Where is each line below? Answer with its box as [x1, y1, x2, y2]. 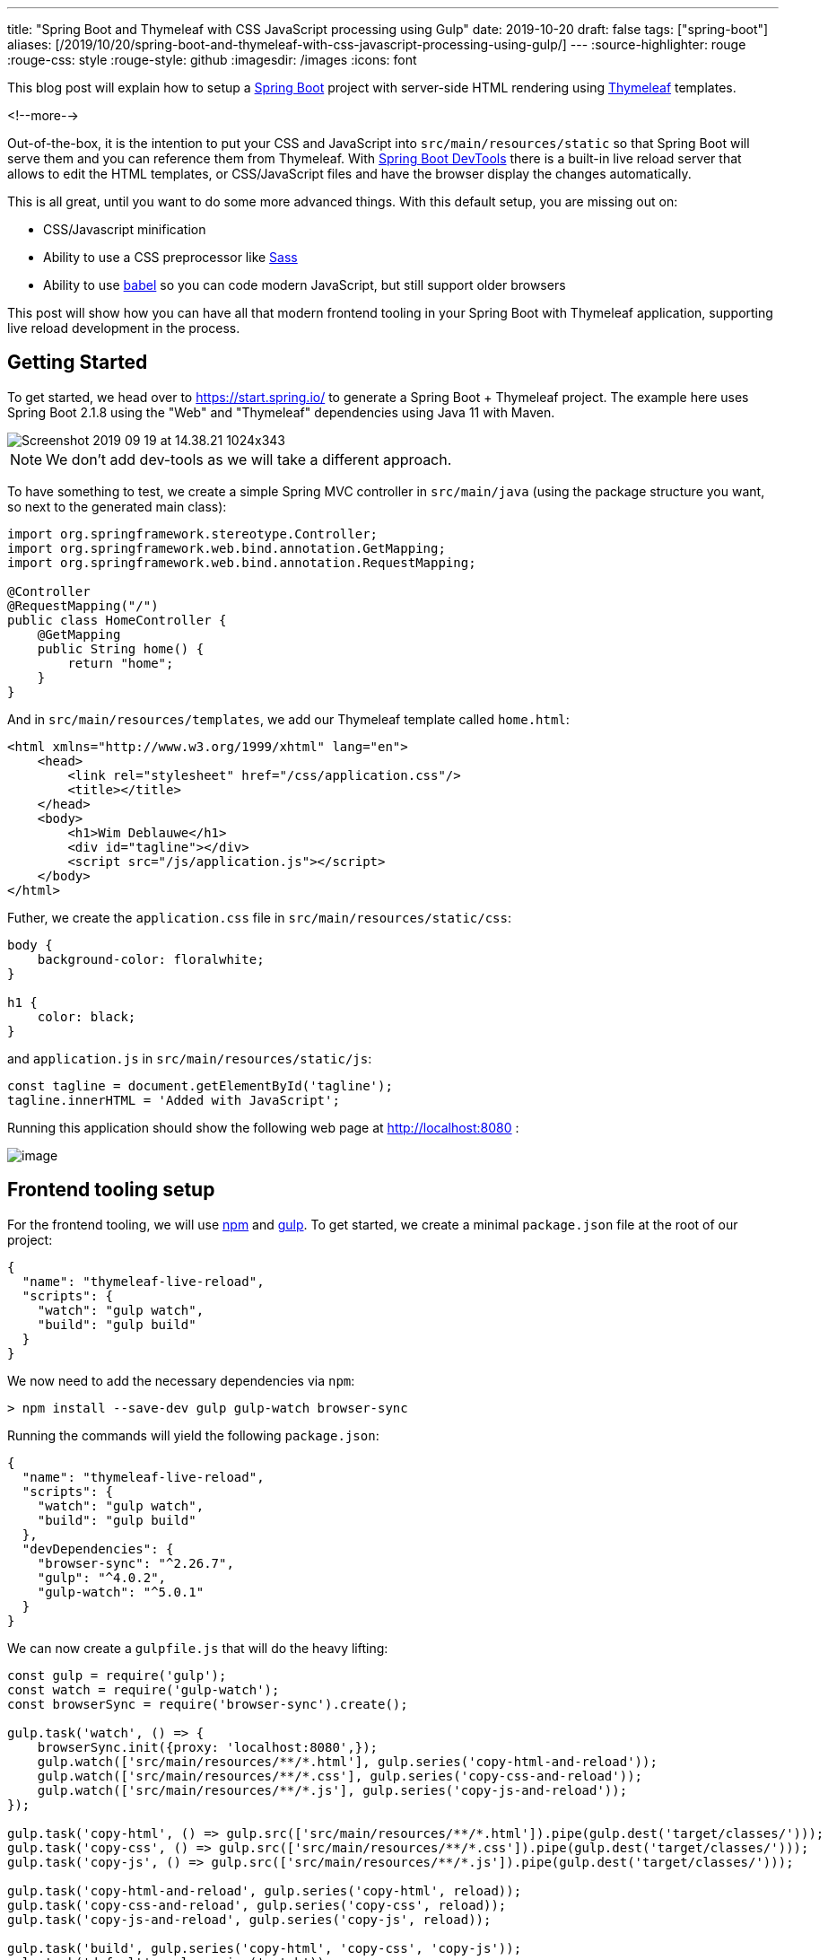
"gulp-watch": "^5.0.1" [37, 1584, 205, 1599]
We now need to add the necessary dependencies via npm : [7, 1372, 355, 1388]
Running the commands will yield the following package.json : [7, 1427, 379, 1443]
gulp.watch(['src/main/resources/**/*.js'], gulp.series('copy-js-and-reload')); [37, 1782, 628, 1798]
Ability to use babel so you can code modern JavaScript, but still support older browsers [43, 277, 566, 293]
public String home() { [37, 641, 205, 656]
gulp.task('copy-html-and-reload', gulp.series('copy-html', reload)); [7, 1883, 522, 1898]
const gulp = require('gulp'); [7, 1667, 227, 1683]
